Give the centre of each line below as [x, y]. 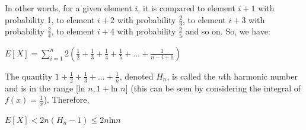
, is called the [191, 76]
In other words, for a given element [68, 8]
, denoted [136, 76]
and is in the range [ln [45, 88]
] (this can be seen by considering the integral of [213, 88]
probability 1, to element [50, 19]
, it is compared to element [187, 8]
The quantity [29, 76]
